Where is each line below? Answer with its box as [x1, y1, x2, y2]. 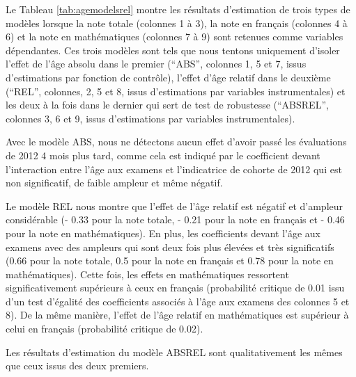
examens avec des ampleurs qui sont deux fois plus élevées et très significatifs [6, 239, 334, 254]
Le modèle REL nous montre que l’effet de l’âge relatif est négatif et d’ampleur [6, 198, 343, 213]
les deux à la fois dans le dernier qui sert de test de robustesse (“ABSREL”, [6, 97, 329, 112]
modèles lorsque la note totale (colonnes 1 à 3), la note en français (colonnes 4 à [6, 15, 348, 30]
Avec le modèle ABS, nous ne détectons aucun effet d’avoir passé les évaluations [6, 134, 347, 149]
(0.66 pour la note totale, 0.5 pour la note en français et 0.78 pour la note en [6, 253, 334, 268]
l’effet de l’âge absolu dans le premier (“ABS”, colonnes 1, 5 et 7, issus [6, 56, 307, 71]
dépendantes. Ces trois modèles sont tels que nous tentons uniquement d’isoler [6, 42, 340, 57]
